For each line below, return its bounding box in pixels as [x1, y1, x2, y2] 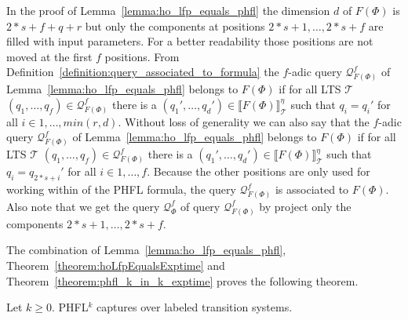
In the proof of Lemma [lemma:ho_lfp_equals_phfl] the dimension [6, 2, 330, 18]
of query [180, 198, 220, 214]
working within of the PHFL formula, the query [6, 181, 236, 198]
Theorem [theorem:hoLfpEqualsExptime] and [6, 256, 225, 273]
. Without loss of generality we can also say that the [118, 113, 370, 129]
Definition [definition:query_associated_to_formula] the [6, 64, 279, 80]
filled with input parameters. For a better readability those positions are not [6, 33, 373, 49]
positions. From [104, 48, 180, 64]
